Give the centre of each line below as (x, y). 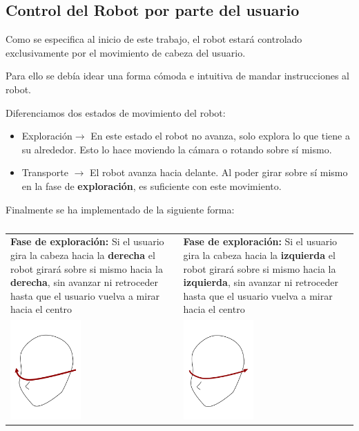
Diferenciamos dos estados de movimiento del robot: (116, 112)
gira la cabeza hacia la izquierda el (259, 255)
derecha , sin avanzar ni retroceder (84, 282)
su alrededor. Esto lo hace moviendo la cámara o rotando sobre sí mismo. (177, 149)
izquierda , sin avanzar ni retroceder (261, 282)
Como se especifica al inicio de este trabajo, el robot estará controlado (154, 39)
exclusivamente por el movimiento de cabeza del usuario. (126, 52)
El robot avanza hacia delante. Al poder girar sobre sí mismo (219, 172)
